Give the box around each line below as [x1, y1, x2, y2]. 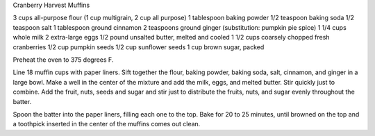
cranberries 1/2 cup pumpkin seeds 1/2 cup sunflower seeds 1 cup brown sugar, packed [12, 42, 265, 51]
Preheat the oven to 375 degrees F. [12, 56, 114, 64]
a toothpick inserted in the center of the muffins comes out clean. [12, 120, 201, 128]
